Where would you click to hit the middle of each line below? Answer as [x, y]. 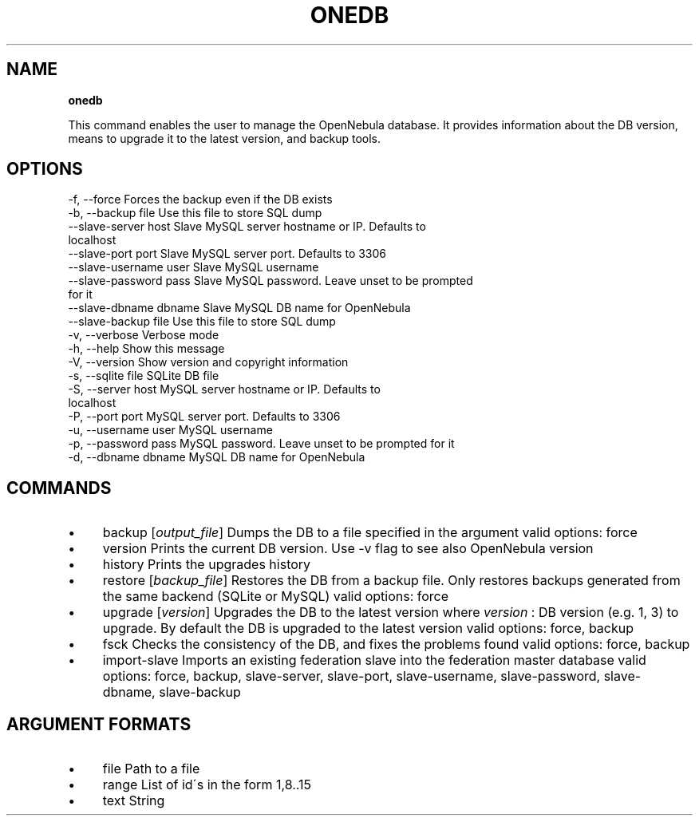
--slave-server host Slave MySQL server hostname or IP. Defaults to [247, 227]
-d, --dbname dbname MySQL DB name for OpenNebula [217, 457]
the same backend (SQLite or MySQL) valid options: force [276, 597]
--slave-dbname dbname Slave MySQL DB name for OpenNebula [239, 308]
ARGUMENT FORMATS [99, 724]
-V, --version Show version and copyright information [208, 362]
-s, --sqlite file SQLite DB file [144, 376]
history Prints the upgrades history [207, 565]
